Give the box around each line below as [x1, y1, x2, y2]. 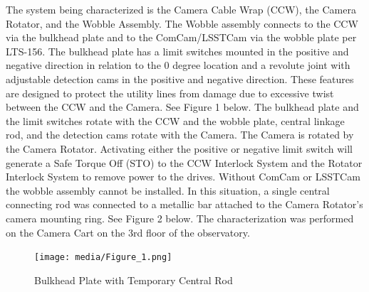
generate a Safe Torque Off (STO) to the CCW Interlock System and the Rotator [6, 155, 363, 170]
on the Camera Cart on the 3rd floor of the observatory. [6, 225, 250, 239]
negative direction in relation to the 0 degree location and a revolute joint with [6, 58, 350, 72]
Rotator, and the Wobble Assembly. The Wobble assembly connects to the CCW [6, 16, 358, 31]
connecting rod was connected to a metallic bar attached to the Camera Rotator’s [6, 197, 363, 212]
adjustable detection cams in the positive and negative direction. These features [6, 71, 354, 86]
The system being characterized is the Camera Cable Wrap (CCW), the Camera [6, 2, 356, 16]
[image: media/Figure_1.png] [34, 252, 172, 263]
